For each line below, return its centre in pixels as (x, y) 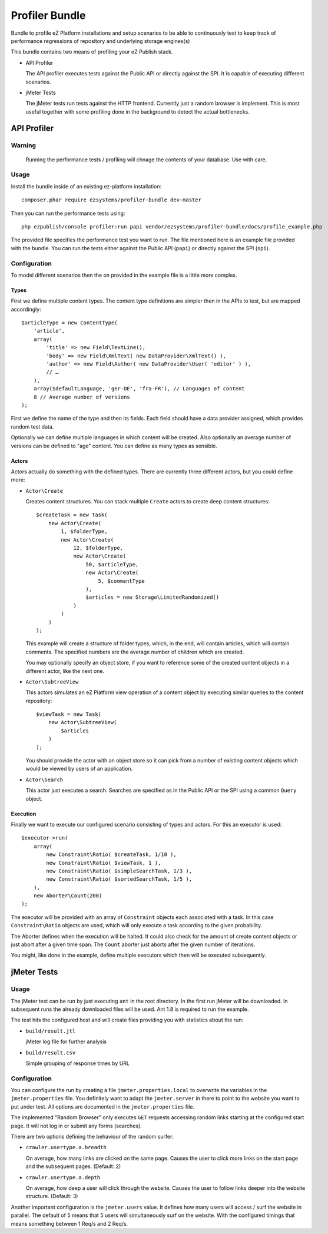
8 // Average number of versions (82, 397)
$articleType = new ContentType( (69, 323)
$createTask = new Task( (72, 515)
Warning (24, 145)
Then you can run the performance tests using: (68, 213)
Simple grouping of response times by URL (77, 1063)
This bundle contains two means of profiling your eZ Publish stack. (92, 52)
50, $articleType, (112, 564)
